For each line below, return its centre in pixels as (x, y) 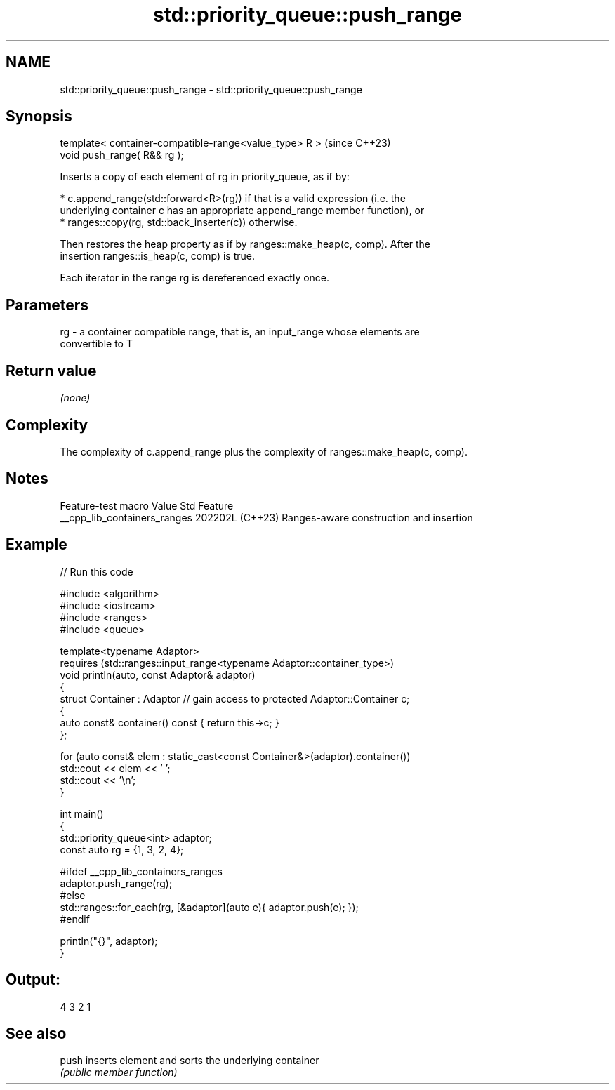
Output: (33, 980)
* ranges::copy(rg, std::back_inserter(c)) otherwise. (179, 222)
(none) (75, 398)
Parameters (47, 305)
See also (36, 1033)
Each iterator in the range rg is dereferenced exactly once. (195, 278)
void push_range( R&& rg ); (122, 155)
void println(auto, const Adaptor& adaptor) (158, 674)
